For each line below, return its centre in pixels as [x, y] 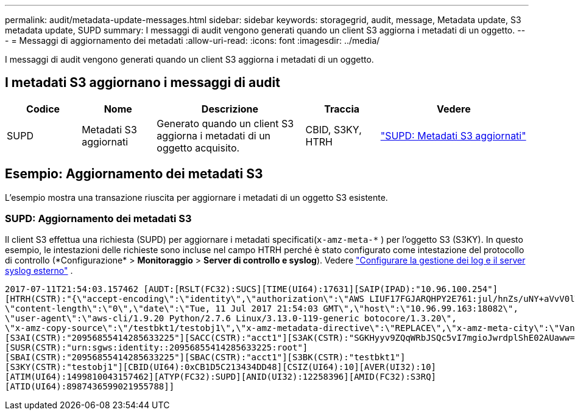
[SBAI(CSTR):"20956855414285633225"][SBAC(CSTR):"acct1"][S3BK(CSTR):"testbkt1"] [205, 357]
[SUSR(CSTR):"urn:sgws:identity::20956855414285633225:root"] [157, 348]
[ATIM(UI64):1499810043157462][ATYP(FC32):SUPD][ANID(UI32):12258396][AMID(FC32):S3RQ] [221, 377]
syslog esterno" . [39, 271]
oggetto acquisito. [198, 148]
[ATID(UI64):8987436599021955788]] [90, 387]
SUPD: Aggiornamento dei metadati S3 [98, 219]
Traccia [342, 109]
